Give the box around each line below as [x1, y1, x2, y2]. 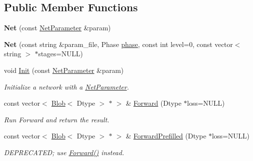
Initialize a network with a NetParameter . [4, 81, 129, 92]
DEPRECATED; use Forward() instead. [4, 147, 124, 157]
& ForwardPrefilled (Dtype [126, 131, 207, 141]
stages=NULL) [38, 48, 83, 59]
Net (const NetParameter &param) [4, 23, 111, 33]
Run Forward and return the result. [4, 114, 109, 124]
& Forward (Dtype [126, 98, 182, 108]
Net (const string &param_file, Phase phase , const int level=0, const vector [4, 39, 233, 49]
